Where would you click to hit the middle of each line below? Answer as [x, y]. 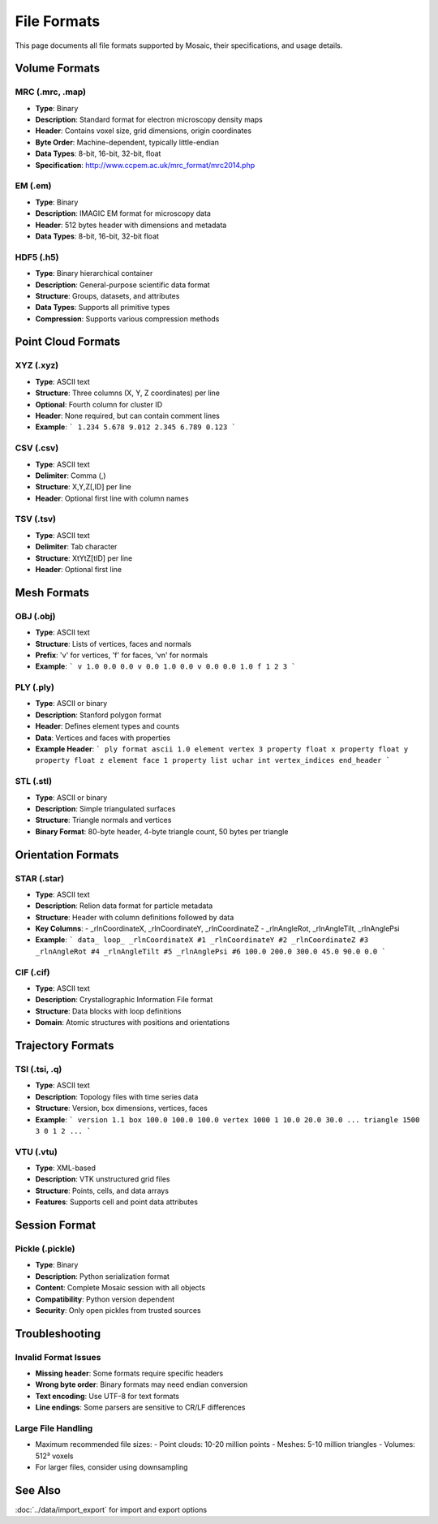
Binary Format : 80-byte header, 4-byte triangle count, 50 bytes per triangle [162, 831]
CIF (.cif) [32, 972]
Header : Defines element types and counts [107, 726]
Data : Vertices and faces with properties [103, 738]
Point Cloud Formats [68, 342]
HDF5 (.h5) [37, 257]
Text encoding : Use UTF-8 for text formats [107, 1396]
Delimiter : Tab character [76, 547]
